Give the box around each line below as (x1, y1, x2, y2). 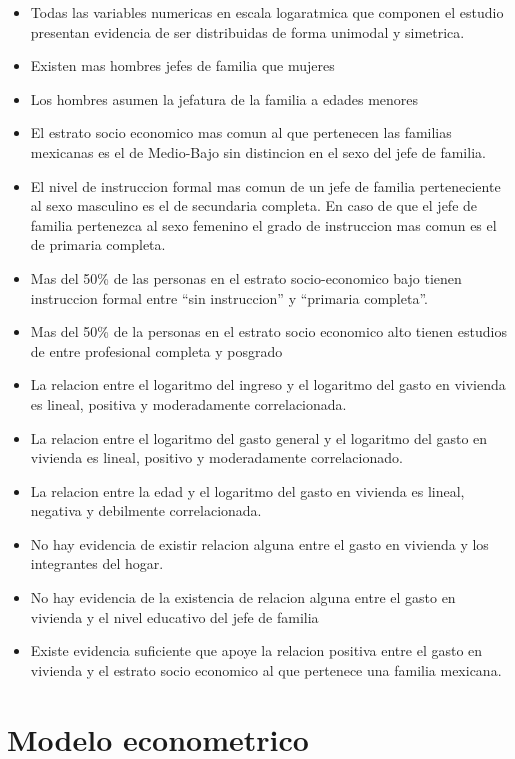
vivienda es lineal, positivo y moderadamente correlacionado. (30, 447, 403, 468)
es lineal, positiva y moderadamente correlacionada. (30, 393, 347, 414)
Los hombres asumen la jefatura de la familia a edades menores (30, 88, 419, 109)
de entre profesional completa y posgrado (30, 340, 283, 361)
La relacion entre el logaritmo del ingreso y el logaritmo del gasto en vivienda (30, 374, 506, 395)
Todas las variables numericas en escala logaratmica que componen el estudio (30, 2, 504, 22)
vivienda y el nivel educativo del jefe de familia (30, 606, 319, 627)
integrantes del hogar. (30, 553, 164, 574)
